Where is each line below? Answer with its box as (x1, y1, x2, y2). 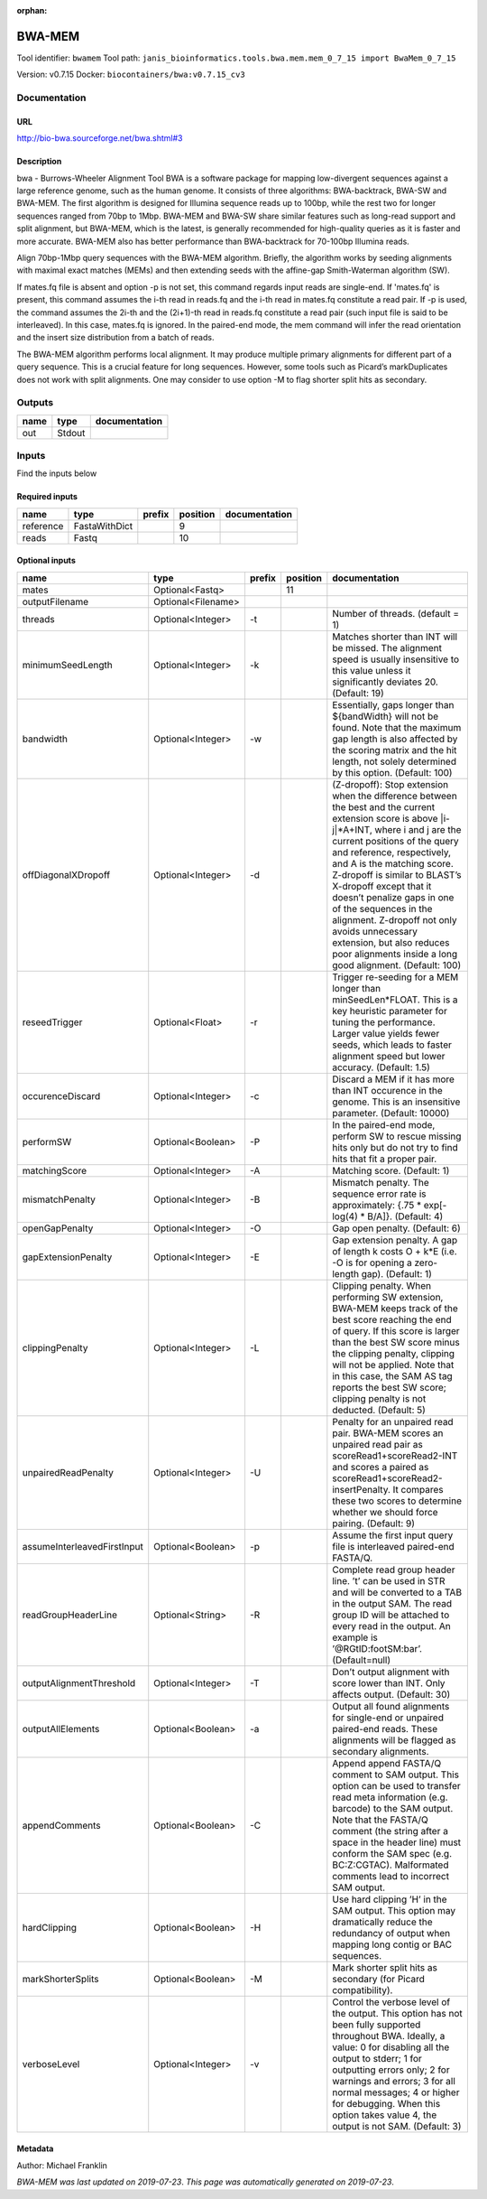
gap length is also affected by (332, 732, 458, 745)
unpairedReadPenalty (22, 1466, 115, 1478)
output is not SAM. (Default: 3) (332, 2120, 462, 2132)
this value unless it (332, 664, 411, 676)
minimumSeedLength (22, 658, 113, 671)
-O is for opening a (332, 1256, 412, 1269)
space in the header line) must (332, 1836, 462, 1849)
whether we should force (332, 1505, 438, 1518)
